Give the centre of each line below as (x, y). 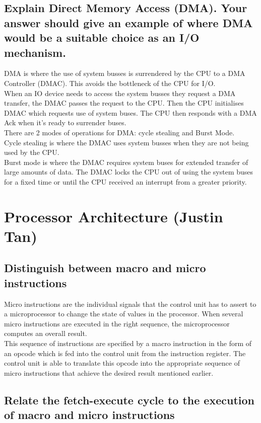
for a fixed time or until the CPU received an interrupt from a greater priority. (125, 181)
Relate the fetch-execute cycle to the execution (129, 400)
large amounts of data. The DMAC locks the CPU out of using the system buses (129, 172)
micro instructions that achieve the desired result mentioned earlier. (109, 372)
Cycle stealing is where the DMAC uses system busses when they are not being (126, 142)
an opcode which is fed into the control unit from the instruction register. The (125, 353)
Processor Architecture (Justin (114, 216)
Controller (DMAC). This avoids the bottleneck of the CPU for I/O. (110, 83)
